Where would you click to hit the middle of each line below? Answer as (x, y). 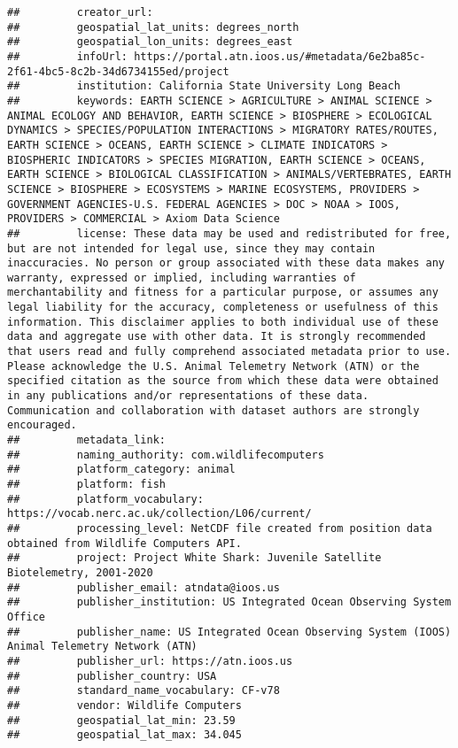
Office (26, 617)
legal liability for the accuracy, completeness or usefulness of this (223, 308)
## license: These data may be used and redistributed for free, (229, 233)
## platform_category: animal (121, 470)
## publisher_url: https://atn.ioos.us (150, 661)
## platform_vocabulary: (105, 499)
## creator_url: (80, 12)
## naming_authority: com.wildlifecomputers (166, 455)
